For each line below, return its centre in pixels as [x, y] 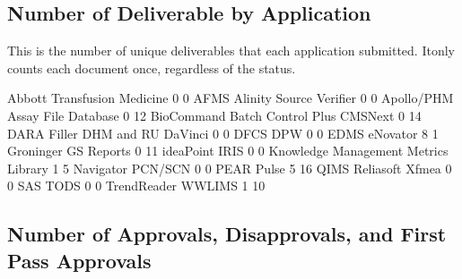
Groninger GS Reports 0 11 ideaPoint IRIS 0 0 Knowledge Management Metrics [228, 151]
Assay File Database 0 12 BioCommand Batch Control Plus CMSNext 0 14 [214, 115]
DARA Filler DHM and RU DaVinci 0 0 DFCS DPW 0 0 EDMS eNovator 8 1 [223, 133]
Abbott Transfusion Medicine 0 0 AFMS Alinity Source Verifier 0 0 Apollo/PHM [231, 98]
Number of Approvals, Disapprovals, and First [227, 234]
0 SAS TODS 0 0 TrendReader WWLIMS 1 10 [136, 186]
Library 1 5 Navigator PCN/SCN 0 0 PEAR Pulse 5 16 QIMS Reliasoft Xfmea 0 [230, 168]
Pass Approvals [79, 260]
